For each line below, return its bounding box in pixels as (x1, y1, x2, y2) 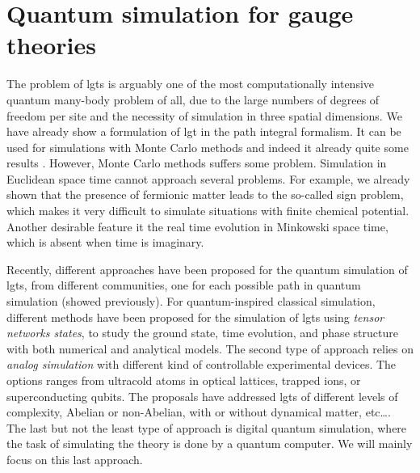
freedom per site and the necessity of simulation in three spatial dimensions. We (6, 107, 402, 124)
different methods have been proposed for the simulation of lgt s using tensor (6, 308, 384, 325)
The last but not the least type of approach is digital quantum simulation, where (6, 419, 407, 436)
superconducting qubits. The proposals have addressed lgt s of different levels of (6, 387, 398, 404)
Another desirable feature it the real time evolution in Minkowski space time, (6, 217, 388, 234)
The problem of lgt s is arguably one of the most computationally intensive (6, 75, 375, 92)
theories (6, 28, 96, 61)
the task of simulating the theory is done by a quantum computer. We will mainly (6, 435, 413, 452)
